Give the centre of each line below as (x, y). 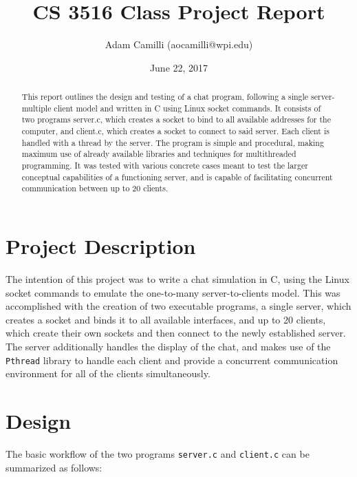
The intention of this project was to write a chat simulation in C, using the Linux (177, 278)
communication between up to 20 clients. (95, 188)
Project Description (101, 246)
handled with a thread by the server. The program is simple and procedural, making (173, 142)
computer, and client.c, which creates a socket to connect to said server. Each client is (175, 131)
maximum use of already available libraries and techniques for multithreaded (159, 154)
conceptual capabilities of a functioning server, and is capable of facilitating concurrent (177, 177)
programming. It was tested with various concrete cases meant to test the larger (165, 166)
